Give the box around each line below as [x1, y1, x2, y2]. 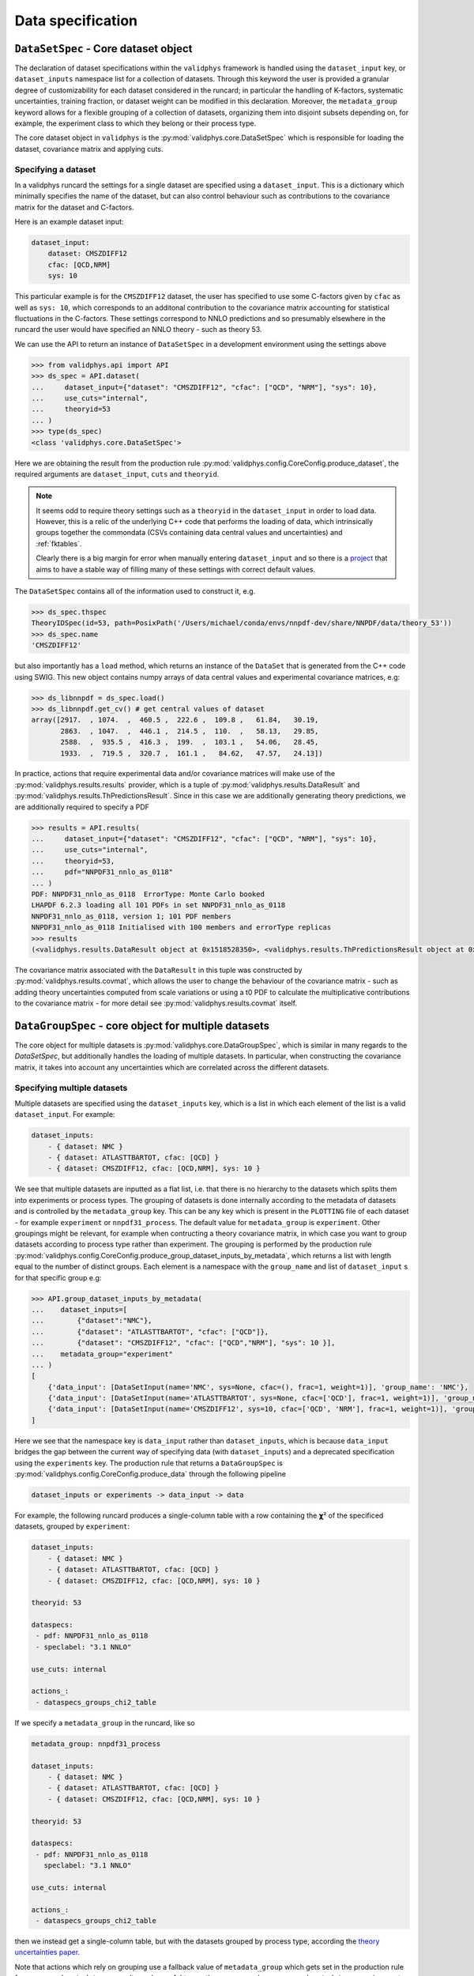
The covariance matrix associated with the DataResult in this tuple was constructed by [14, 965, 303, 975]
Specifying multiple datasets [14, 1082, 128, 1093]
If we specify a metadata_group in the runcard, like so [14, 1718, 195, 1727]
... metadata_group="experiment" [31, 1349, 174, 1359]
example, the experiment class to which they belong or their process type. [14, 119, 257, 128]
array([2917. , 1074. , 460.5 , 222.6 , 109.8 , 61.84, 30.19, [31, 715, 319, 725]
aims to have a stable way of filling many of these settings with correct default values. [36, 564, 316, 574]
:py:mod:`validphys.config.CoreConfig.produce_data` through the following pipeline [14, 1469, 286, 1479]
